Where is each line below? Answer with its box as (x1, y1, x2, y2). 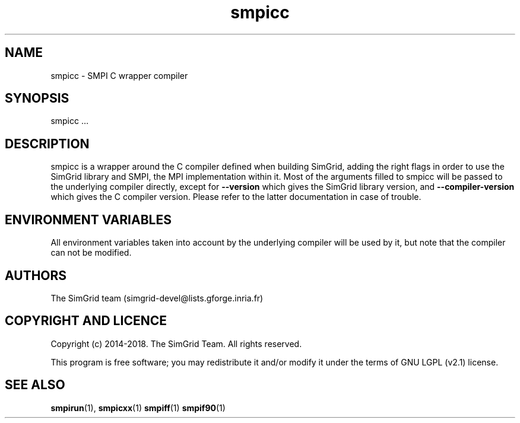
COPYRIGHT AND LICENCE (5, 313, 167, 329)
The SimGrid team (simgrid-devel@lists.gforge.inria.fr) (50, 292, 264, 303)
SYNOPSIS (5, 91, 69, 106)
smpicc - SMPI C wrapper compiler (50, 70, 188, 81)
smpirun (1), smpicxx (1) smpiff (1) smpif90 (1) (50, 402, 226, 413)
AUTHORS (5, 268, 67, 283)
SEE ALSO (5, 377, 65, 393)
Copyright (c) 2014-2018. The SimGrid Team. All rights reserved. (50, 338, 302, 349)
